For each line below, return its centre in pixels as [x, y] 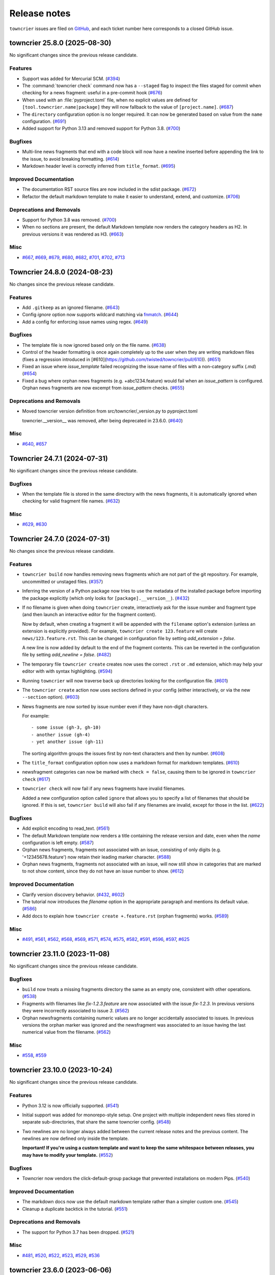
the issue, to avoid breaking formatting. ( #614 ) [71, 159]
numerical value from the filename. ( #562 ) [66, 1032]
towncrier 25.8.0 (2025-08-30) [60, 43]
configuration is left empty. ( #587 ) [58, 843]
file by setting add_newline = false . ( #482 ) [67, 655]
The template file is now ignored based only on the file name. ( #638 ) [94, 345]
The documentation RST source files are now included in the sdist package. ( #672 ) [109, 189]
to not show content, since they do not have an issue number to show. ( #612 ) [103, 871]
